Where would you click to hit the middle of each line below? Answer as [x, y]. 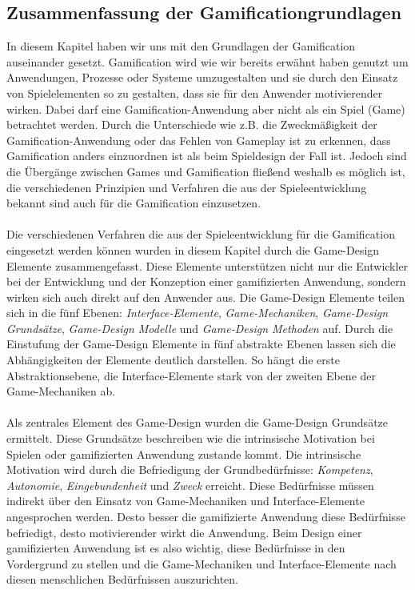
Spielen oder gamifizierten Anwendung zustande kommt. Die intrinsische [184, 454]
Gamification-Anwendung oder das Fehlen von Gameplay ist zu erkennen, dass [199, 140]
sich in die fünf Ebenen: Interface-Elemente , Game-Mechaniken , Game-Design [198, 313]
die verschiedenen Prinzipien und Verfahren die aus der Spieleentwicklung [187, 187]
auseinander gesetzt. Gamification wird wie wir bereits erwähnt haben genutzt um [207, 61]
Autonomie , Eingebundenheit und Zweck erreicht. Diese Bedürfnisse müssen [190, 485]
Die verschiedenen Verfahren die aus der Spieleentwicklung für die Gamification [201, 234]
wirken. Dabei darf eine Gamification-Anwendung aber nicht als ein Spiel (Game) [206, 108]
